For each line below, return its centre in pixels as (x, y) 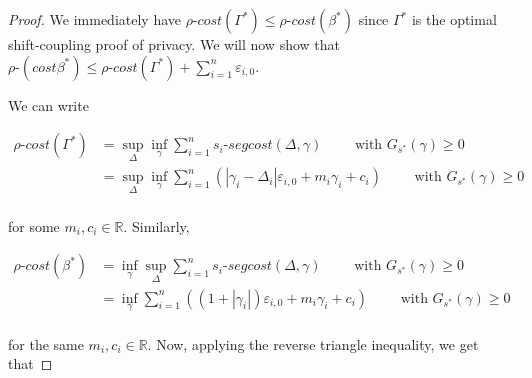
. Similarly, (156, 225)
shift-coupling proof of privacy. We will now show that (174, 44)
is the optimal (454, 19)
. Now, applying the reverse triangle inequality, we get (313, 343)
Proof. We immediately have (94, 19)
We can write (48, 104)
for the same (46, 343)
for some (34, 225)
